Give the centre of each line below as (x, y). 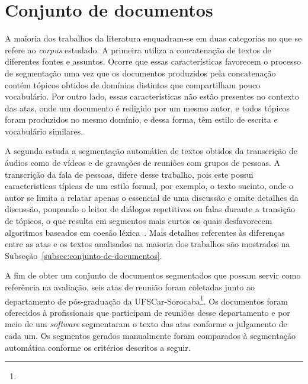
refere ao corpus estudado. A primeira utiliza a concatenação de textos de (138, 49)
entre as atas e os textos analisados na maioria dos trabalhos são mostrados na (147, 244)
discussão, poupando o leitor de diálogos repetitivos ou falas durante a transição (150, 209)
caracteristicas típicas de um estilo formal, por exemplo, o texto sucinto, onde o (149, 186)
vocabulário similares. (44, 131)
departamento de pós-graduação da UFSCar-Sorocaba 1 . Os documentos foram (146, 300)
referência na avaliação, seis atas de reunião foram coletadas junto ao (130, 287)
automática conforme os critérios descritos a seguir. (98, 347)
